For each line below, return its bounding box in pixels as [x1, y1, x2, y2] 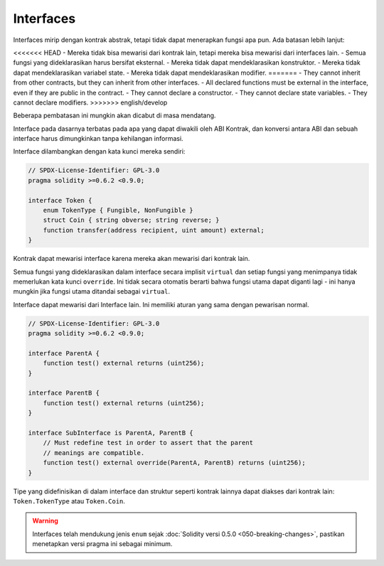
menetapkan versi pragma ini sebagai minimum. [32, 540, 173, 548]
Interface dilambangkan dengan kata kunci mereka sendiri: [13, 147, 186, 156]
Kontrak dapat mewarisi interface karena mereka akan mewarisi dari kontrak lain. [13, 255, 250, 263]
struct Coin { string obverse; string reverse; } [43, 216, 220, 224]
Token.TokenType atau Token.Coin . [13, 496, 126, 505]
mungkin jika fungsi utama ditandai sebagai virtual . [13, 287, 171, 296]
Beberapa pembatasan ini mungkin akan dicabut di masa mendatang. [13, 111, 216, 120]
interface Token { [28, 196, 92, 204]
